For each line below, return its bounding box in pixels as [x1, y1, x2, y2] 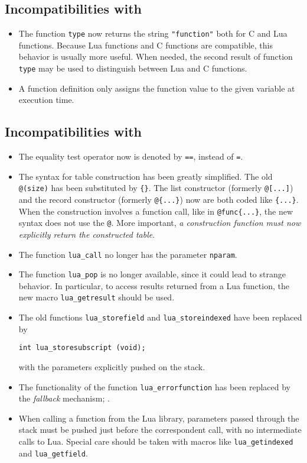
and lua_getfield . [18, 446, 88, 459]
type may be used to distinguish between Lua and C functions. [18, 62, 247, 75]
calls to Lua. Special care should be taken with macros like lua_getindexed [18, 435, 293, 448]
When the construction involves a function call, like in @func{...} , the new [18, 205, 293, 217]
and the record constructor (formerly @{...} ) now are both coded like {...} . [18, 193, 299, 205]
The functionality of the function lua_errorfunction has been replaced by [18, 380, 290, 393]
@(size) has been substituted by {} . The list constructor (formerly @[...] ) [18, 182, 293, 194]
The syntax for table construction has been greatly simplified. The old [18, 170, 273, 182]
